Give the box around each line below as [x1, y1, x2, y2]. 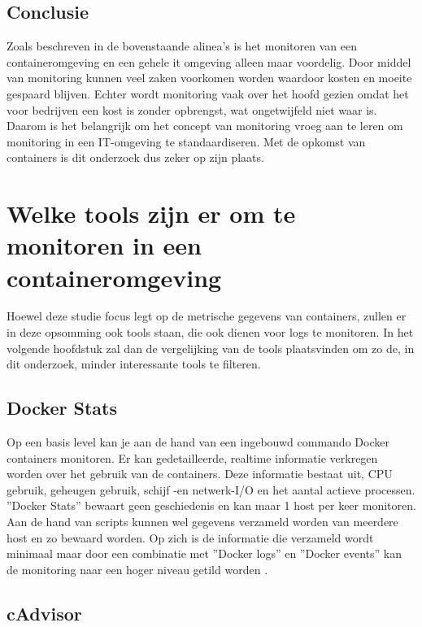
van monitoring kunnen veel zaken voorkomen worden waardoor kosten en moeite [7, 69, 412, 86]
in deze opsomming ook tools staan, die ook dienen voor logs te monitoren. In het [7, 324, 414, 341]
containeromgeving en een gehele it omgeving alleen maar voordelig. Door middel [7, 53, 411, 70]
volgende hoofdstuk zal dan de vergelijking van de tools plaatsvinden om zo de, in [7, 339, 415, 356]
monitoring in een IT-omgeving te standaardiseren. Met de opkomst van [7, 133, 366, 150]
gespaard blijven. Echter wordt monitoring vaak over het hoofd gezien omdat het [7, 85, 409, 102]
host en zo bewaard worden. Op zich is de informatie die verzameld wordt [7, 529, 374, 546]
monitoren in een [7, 229, 202, 262]
